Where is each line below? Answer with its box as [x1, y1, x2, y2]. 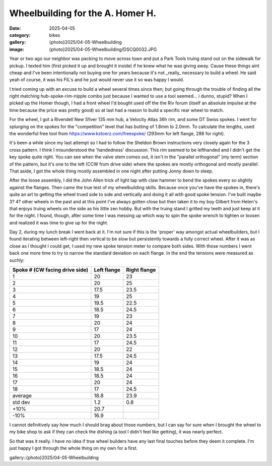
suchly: [9, 257, 25, 263]
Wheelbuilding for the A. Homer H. [9, 8, 157, 19]
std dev [12, 399, 30, 406]
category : [9, 32, 31, 38]
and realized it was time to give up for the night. [9, 219, 108, 225]
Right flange [126, 266, 156, 273]
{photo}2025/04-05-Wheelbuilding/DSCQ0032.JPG [49, 46, 157, 52]
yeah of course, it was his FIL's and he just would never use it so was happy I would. [9, 77, 184, 83]
